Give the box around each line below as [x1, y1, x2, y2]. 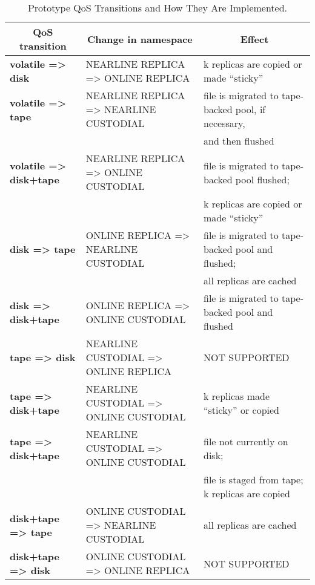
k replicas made [203, 388, 270, 403]
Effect [240, 31, 269, 46]
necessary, [203, 116, 245, 130]
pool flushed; [235, 172, 290, 186]
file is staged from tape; [203, 472, 303, 486]
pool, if [235, 102, 266, 116]
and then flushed [203, 134, 274, 148]
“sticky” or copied [203, 402, 279, 417]
